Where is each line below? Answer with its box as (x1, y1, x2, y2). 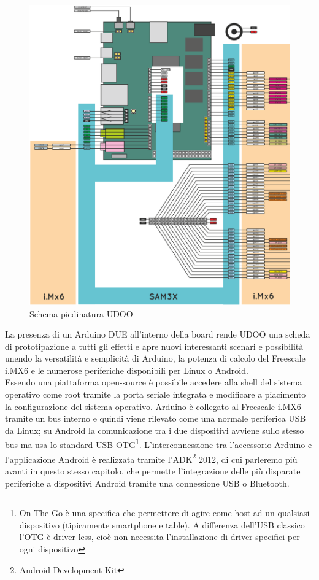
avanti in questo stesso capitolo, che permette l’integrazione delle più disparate (5, 464, 301, 477)
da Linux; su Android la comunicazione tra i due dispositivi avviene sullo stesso (5, 423, 304, 436)
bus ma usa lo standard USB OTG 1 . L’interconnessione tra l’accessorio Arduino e (5, 436, 312, 451)
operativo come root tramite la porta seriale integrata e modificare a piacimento (5, 388, 306, 401)
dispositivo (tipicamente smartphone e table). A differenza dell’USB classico (19, 518, 305, 531)
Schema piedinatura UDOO (29, 307, 133, 320)
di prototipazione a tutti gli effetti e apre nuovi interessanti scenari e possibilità (5, 339, 304, 352)
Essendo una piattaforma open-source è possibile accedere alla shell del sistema (5, 376, 302, 389)
